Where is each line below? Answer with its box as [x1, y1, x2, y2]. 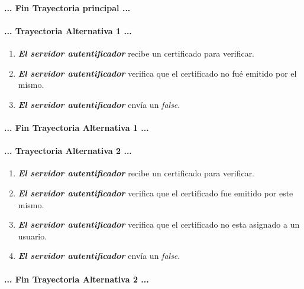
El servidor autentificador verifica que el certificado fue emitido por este [18, 186, 293, 199]
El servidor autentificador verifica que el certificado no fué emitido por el [18, 67, 297, 79]
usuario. [18, 229, 47, 242]
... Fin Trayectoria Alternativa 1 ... [4, 121, 149, 133]
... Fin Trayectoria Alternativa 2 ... [4, 272, 149, 285]
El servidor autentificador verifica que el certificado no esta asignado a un [18, 218, 300, 231]
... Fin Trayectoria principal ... [4, 1, 131, 14]
